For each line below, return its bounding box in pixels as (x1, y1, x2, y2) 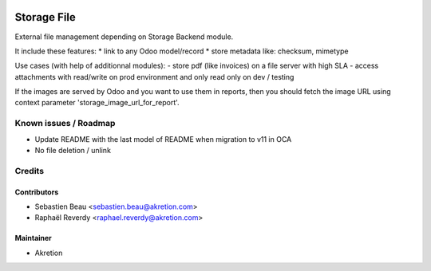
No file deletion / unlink (34, 146, 112, 155)
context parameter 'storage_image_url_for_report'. (14, 98, 180, 108)
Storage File (14, 10, 76, 24)
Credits (14, 165, 44, 176)
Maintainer (14, 234, 52, 243)
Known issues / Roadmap (14, 118, 116, 129)
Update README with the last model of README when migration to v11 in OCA (34, 134, 292, 143)
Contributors (14, 187, 59, 197)
